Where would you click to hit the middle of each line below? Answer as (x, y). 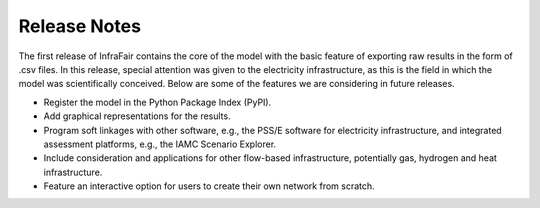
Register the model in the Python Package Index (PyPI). (157, 102)
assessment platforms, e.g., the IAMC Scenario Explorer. (160, 144)
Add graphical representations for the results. (137, 116)
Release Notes (80, 26)
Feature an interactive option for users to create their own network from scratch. (209, 186)
